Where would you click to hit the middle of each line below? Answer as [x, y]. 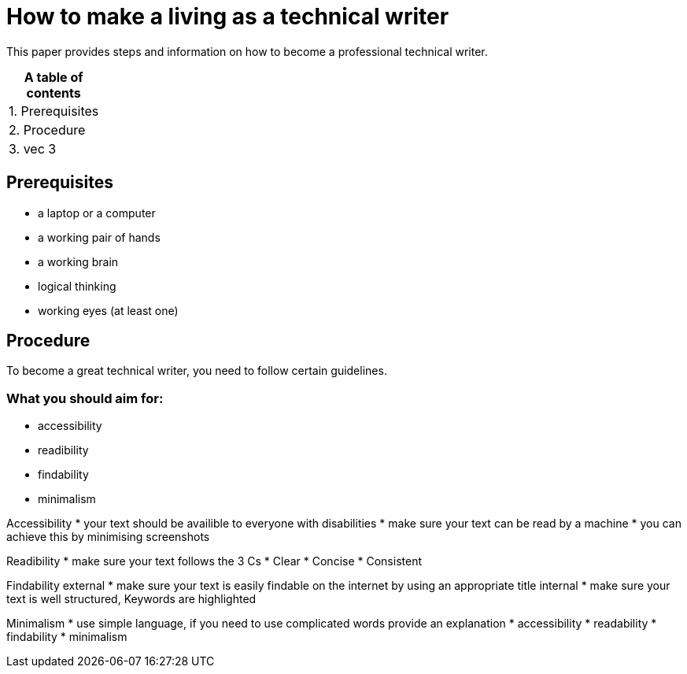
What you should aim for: [85, 398]
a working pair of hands [99, 237]
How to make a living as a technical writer [228, 17]
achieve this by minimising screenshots [108, 537]
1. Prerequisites [54, 111]
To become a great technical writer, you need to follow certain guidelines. [197, 371]
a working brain [78, 261]
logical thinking [77, 286]
